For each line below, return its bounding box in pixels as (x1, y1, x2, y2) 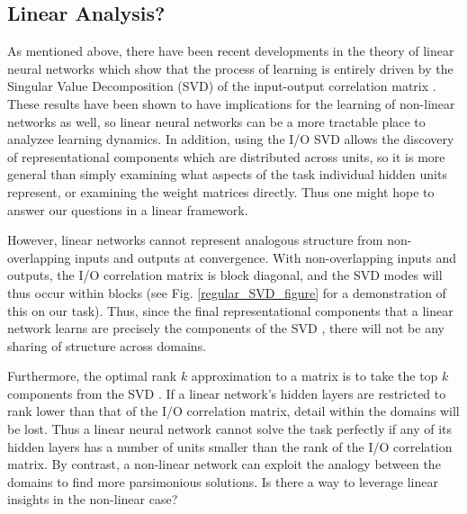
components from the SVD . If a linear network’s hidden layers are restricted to (7, 383, 446, 402)
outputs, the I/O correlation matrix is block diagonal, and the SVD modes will (7, 266, 443, 284)
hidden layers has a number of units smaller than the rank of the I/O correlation (7, 437, 453, 455)
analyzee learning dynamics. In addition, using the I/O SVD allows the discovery (7, 130, 454, 149)
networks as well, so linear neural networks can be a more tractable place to (7, 112, 426, 131)
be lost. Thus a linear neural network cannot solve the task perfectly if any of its (7, 419, 453, 438)
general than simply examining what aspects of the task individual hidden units (7, 165, 447, 184)
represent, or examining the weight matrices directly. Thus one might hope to (7, 182, 435, 201)
